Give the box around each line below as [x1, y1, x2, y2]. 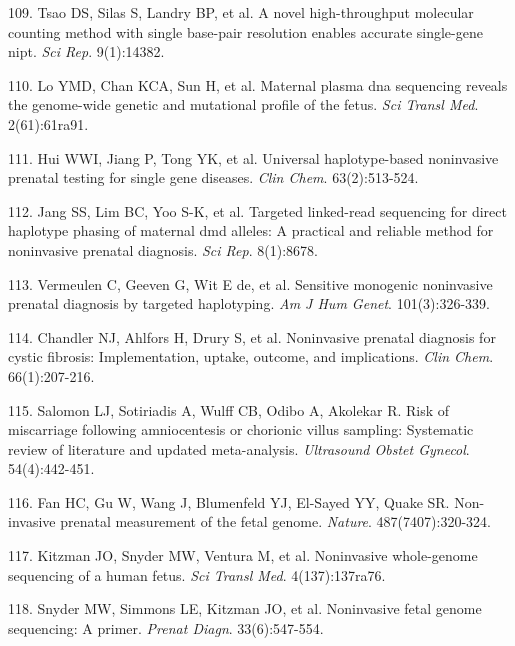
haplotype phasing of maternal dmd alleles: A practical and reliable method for [8, 220, 494, 241]
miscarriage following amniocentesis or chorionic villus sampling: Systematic [8, 419, 474, 440]
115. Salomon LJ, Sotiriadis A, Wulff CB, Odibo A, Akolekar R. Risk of [8, 399, 450, 420]
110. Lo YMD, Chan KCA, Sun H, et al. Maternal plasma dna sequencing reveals [8, 74, 508, 95]
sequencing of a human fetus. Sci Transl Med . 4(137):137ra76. [8, 564, 386, 585]
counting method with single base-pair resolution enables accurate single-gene [8, 21, 483, 42]
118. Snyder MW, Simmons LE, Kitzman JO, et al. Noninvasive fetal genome [8, 598, 482, 619]
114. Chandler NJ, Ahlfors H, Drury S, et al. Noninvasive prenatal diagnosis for [8, 326, 496, 347]
